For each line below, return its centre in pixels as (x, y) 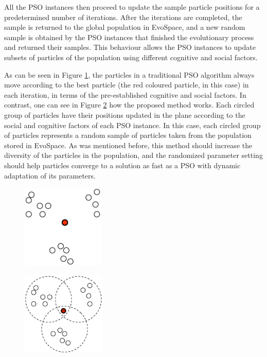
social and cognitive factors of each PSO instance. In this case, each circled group (132, 125)
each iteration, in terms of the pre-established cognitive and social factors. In (125, 94)
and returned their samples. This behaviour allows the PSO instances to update (130, 47)
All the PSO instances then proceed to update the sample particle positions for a (132, 7)
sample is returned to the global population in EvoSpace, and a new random (125, 27)
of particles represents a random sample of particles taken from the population (128, 135)
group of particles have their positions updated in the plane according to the (125, 114)
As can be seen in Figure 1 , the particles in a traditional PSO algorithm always (129, 74)
